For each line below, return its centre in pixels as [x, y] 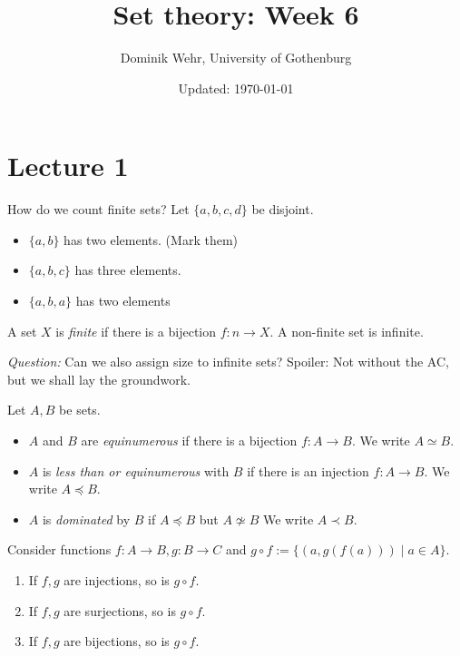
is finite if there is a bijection [136, 331]
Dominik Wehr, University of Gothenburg [236, 58]
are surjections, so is [120, 610]
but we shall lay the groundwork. [99, 379]
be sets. [80, 410]
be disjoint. [283, 209]
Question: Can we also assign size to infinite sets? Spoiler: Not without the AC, [228, 362]
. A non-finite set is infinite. [347, 331]
